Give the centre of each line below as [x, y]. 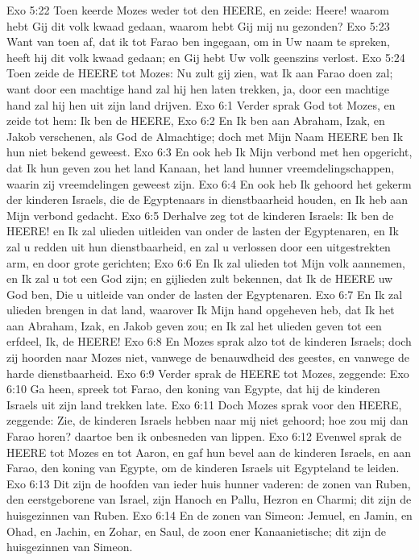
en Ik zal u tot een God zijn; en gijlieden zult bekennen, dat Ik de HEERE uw [200, 278]
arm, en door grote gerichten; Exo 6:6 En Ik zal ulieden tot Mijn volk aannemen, [206, 262]
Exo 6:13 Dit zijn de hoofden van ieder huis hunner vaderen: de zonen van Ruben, [209, 483]
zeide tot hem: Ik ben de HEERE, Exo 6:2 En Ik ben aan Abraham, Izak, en [196, 120]
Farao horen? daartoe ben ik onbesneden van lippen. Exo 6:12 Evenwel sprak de [204, 436]
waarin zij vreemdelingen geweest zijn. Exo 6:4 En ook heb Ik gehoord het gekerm [209, 183]
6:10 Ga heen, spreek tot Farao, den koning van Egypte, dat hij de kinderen [193, 389]
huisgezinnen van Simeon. [70, 547]
